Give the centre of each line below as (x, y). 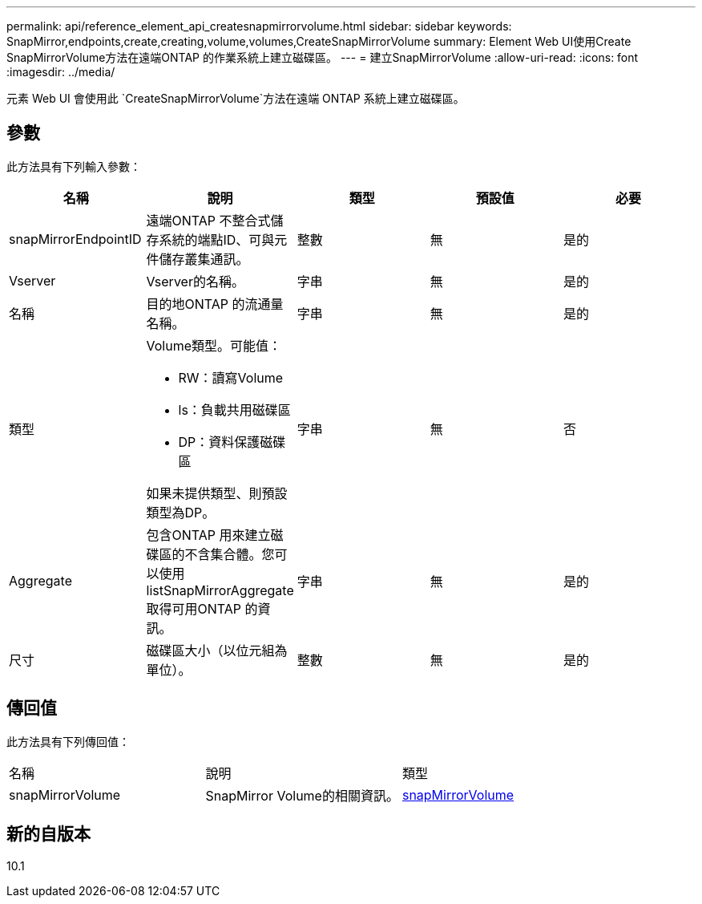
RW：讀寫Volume (231, 377)
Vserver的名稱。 (195, 281)
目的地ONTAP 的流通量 (215, 304)
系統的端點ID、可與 (217, 239)
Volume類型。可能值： (214, 345)
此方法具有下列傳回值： (68, 741)
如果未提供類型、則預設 (217, 493)
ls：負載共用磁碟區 (234, 409)
